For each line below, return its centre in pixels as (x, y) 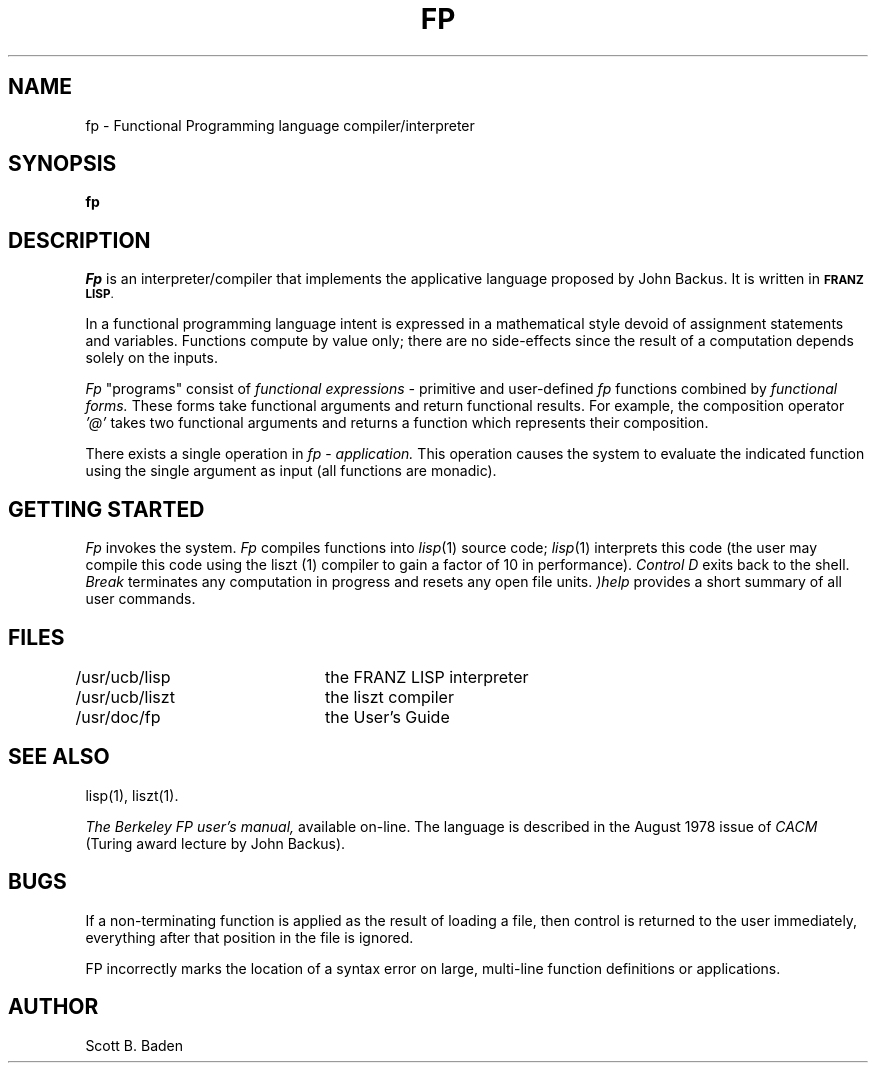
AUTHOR (53, 1007)
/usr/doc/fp (118, 716)
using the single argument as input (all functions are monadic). (291, 471)
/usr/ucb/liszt (125, 696)
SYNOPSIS (62, 164)
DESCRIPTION (79, 240)
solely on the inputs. (151, 358)
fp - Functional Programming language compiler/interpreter (280, 125)
